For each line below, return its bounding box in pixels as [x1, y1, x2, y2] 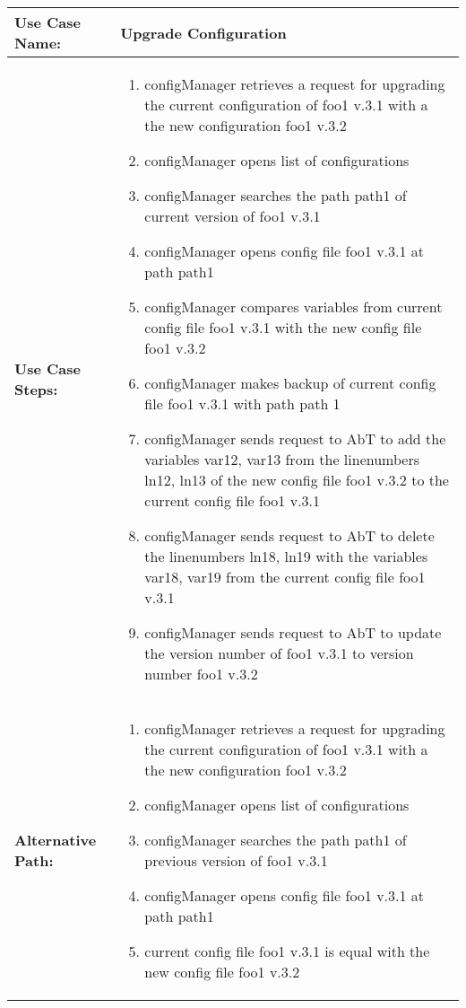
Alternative [14, 829, 97, 850]
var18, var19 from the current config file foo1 [144, 566, 426, 587]
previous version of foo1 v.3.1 [144, 850, 328, 871]
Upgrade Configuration [120, 22, 287, 43]
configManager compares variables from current [144, 296, 443, 317]
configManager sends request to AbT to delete [144, 525, 435, 546]
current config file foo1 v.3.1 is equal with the [144, 941, 430, 961]
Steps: [14, 379, 58, 399]
